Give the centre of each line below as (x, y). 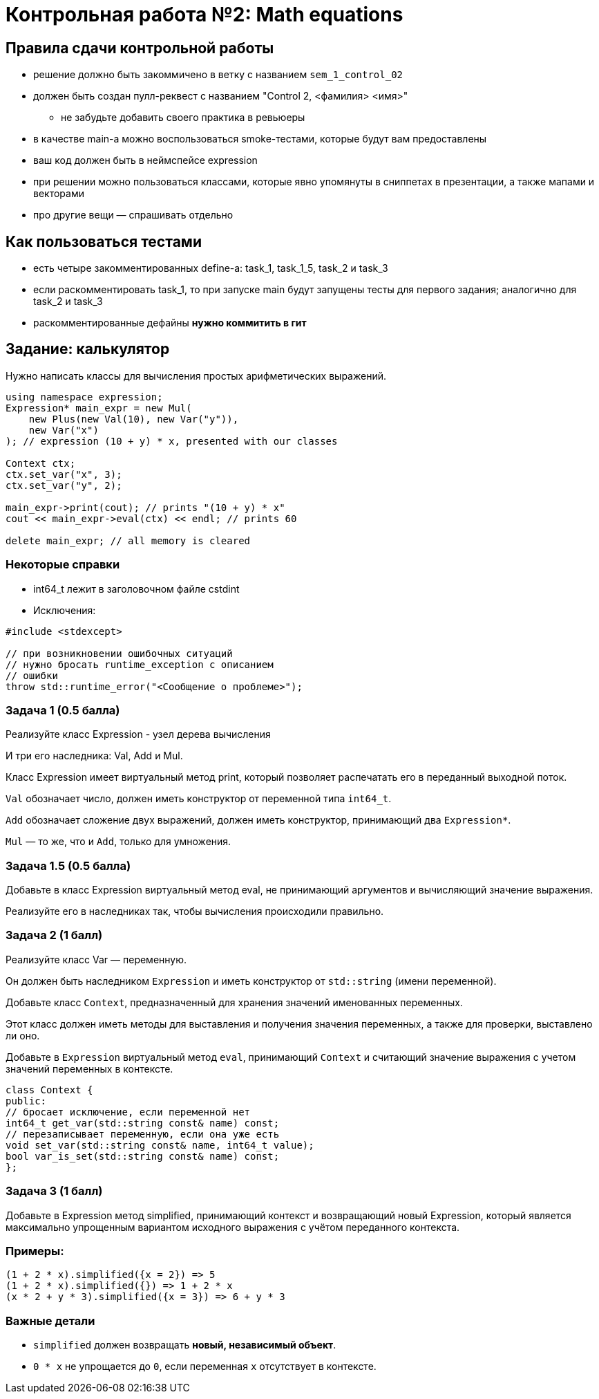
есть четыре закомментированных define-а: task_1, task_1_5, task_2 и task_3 (211, 268)
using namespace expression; (84, 397)
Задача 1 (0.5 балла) (63, 710)
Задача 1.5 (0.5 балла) (68, 865)
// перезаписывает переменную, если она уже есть (143, 1134)
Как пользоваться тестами (104, 241)
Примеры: (35, 1251)
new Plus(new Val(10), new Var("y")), (134, 419)
